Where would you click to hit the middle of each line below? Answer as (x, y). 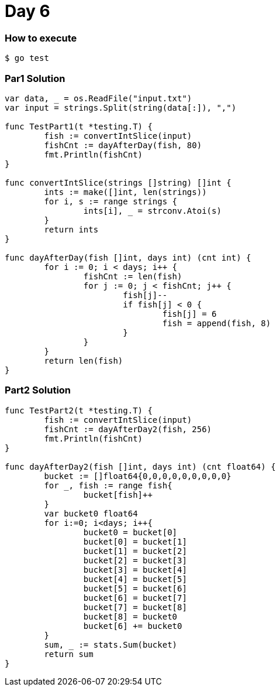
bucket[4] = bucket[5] (135, 579)
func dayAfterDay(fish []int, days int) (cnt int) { (128, 257)
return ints (71, 229)
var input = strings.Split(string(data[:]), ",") (121, 107)
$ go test (27, 58)
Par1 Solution (35, 78)
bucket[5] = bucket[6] (135, 588)
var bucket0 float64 (91, 513)
